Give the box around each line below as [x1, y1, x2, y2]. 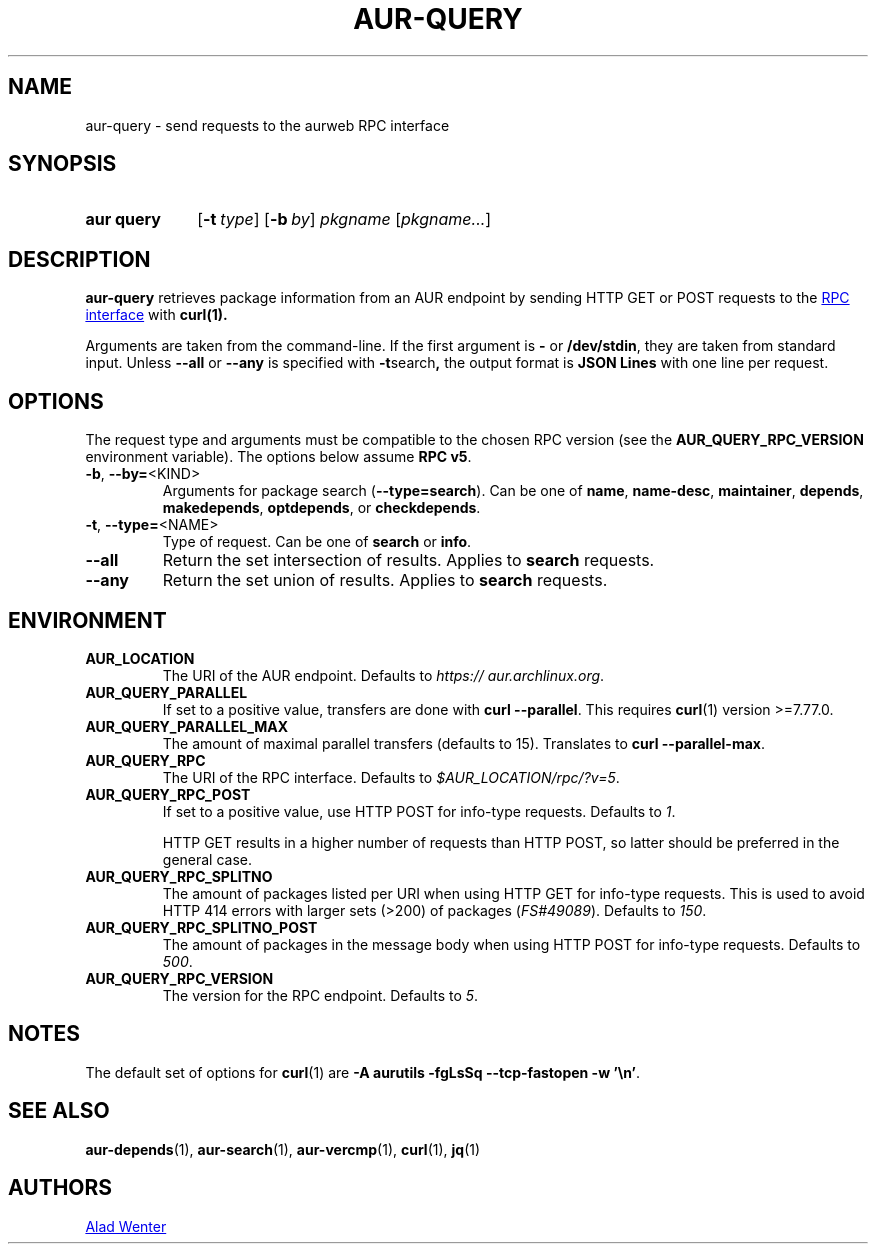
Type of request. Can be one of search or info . [162, 533, 472, 551]
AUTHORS [8, 1175, 113, 1201]
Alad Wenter [85, 1217, 167, 1235]
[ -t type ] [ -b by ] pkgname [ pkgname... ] [197, 209, 492, 230]
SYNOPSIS [8, 151, 117, 177]
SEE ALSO [8, 1098, 110, 1124]
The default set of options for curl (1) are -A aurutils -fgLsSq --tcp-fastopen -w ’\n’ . [85, 1063, 640, 1081]
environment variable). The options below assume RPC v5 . [85, 448, 472, 466]
